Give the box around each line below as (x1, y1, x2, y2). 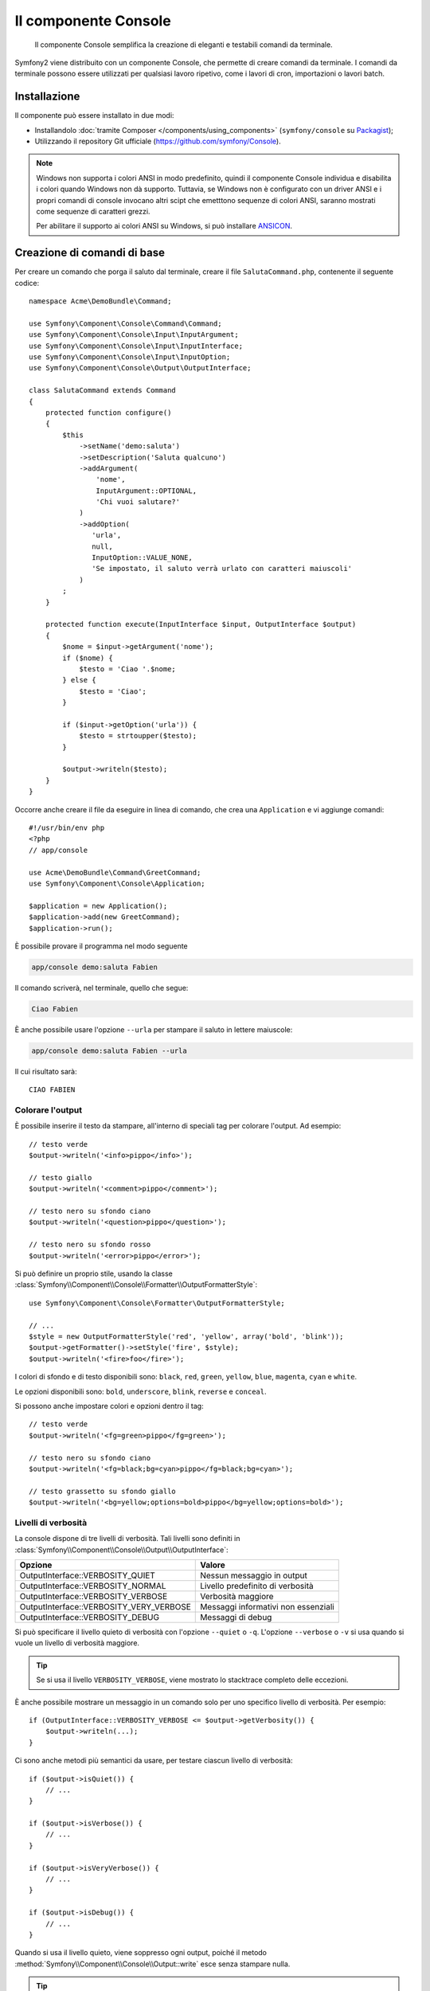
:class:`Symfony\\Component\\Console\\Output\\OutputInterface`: (14, 1545, 229, 1555)
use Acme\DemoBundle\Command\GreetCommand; (29, 868, 201, 877)
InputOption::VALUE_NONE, (92, 553, 193, 562)
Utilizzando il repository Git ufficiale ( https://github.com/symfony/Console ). (34, 136, 282, 147)
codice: (14, 278, 40, 288)
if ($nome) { (62, 653, 113, 663)
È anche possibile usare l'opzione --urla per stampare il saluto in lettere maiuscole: (14, 1024, 293, 1035)
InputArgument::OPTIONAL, (96, 486, 197, 495)
